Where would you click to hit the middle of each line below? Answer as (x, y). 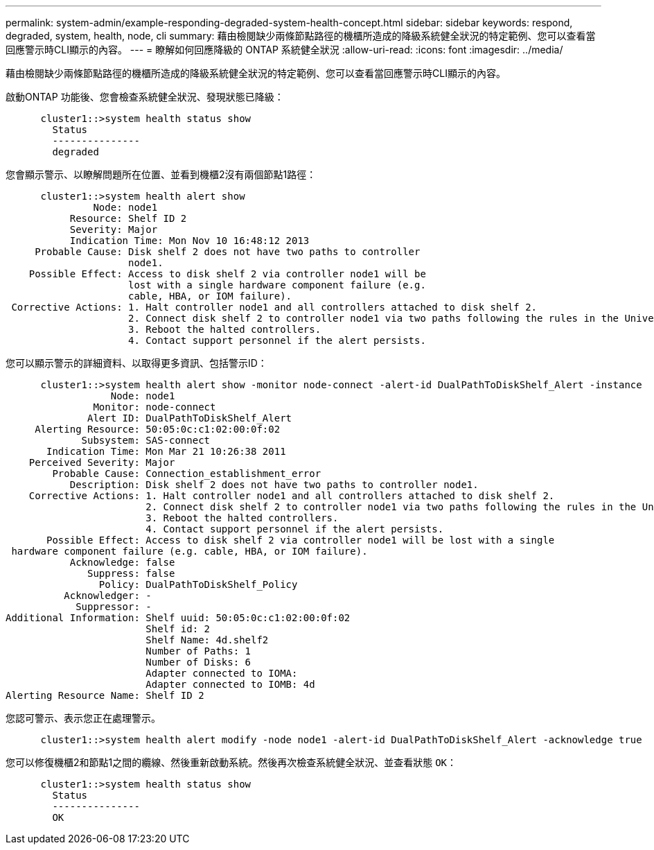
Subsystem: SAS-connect (146, 440)
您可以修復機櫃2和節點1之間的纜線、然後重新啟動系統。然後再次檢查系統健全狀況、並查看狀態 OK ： (231, 762)
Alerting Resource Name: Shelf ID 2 (105, 695)
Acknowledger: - (108, 596)
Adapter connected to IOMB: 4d (230, 684)
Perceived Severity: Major (102, 462)
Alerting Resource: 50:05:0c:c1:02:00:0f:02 (158, 429)
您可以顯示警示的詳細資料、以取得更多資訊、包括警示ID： (136, 363)
